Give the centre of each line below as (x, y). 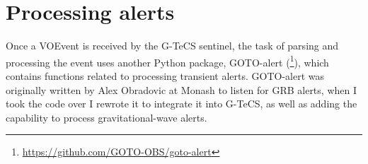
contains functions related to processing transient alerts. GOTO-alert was (165, 75)
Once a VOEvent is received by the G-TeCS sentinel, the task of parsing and (172, 46)
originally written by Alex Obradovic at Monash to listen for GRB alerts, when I (181, 89)
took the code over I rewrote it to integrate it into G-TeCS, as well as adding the (182, 104)
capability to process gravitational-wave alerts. (107, 117)
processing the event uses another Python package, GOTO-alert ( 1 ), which (167, 61)
